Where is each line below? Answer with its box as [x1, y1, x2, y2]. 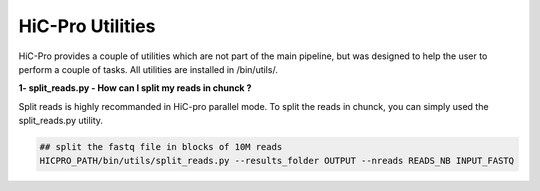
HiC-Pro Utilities [18, 15, 156, 37]
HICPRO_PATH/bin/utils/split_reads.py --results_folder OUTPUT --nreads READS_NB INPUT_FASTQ [39, 155, 515, 167]
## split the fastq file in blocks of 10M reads [39, 141, 283, 153]
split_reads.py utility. [18, 115, 104, 127]
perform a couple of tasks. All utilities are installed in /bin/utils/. [18, 63, 279, 75]
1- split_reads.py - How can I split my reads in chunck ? [18, 82, 252, 94]
